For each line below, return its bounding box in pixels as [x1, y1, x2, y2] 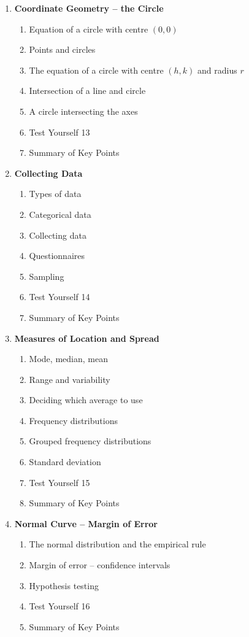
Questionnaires [29, 249, 85, 262]
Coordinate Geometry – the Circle [14, 2, 164, 14]
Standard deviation [29, 455, 101, 468]
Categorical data [29, 207, 91, 220]
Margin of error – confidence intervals [29, 558, 170, 571]
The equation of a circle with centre [29, 63, 164, 76]
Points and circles [29, 43, 96, 56]
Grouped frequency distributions [29, 434, 151, 447]
